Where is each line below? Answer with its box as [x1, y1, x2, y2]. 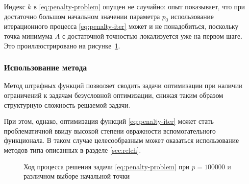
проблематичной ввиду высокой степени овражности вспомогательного [4, 125, 216, 136]
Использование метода [4, 61, 87, 73]
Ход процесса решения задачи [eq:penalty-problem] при [24, 161, 190, 171]
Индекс [4, 1, 25, 11]
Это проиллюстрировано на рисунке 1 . [4, 40, 120, 50]
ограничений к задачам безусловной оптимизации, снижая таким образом [4, 90, 224, 100]
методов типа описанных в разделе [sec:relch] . [4, 144, 141, 155]
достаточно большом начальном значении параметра [4, 11, 160, 21]
